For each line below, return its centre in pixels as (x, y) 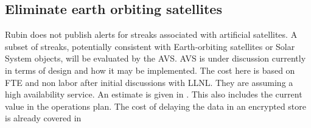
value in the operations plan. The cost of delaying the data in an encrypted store (156, 106)
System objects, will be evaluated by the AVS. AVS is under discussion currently (155, 58)
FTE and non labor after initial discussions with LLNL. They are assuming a (149, 82)
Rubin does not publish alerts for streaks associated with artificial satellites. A (151, 34)
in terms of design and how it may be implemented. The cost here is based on (150, 70)
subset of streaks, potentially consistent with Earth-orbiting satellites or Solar (150, 46)
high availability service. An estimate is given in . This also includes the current (154, 94)
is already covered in (43, 118)
